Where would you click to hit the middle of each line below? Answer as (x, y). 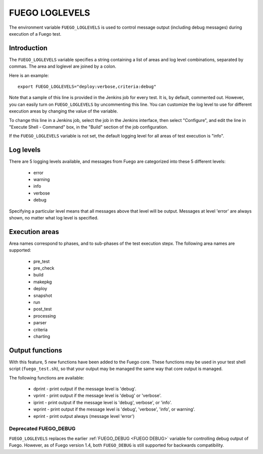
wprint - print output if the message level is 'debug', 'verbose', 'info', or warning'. (114, 409)
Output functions (36, 350)
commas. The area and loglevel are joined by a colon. (63, 66)
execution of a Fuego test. (35, 34)
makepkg (43, 282)
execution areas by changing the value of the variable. (64, 111)
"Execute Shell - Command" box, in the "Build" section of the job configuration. (88, 127)
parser (40, 323)
